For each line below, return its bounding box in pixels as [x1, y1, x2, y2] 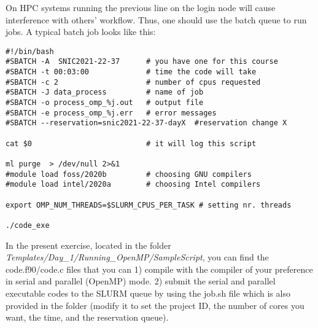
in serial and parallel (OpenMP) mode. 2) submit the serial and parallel [6, 275, 276, 287]
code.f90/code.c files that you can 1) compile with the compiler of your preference [6, 262, 313, 275]
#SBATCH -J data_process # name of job [6, 88, 204, 97]
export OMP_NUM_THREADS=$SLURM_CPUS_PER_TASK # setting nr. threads [6, 200, 292, 209]
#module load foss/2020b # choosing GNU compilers [6, 170, 252, 179]
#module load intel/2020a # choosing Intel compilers [6, 180, 261, 189]
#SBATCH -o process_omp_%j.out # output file [6, 98, 204, 107]
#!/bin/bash [6, 47, 54, 56]
